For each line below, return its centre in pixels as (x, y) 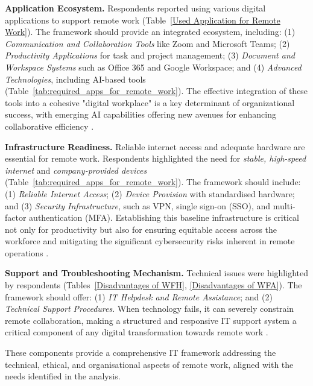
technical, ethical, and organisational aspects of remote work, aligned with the (149, 364)
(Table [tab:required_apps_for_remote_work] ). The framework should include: (153, 182)
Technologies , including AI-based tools (75, 79)
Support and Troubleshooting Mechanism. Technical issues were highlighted (156, 273)
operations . (27, 252)
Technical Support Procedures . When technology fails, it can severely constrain (150, 308)
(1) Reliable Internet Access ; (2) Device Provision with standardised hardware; (150, 193)
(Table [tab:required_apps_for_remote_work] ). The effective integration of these (156, 91)
